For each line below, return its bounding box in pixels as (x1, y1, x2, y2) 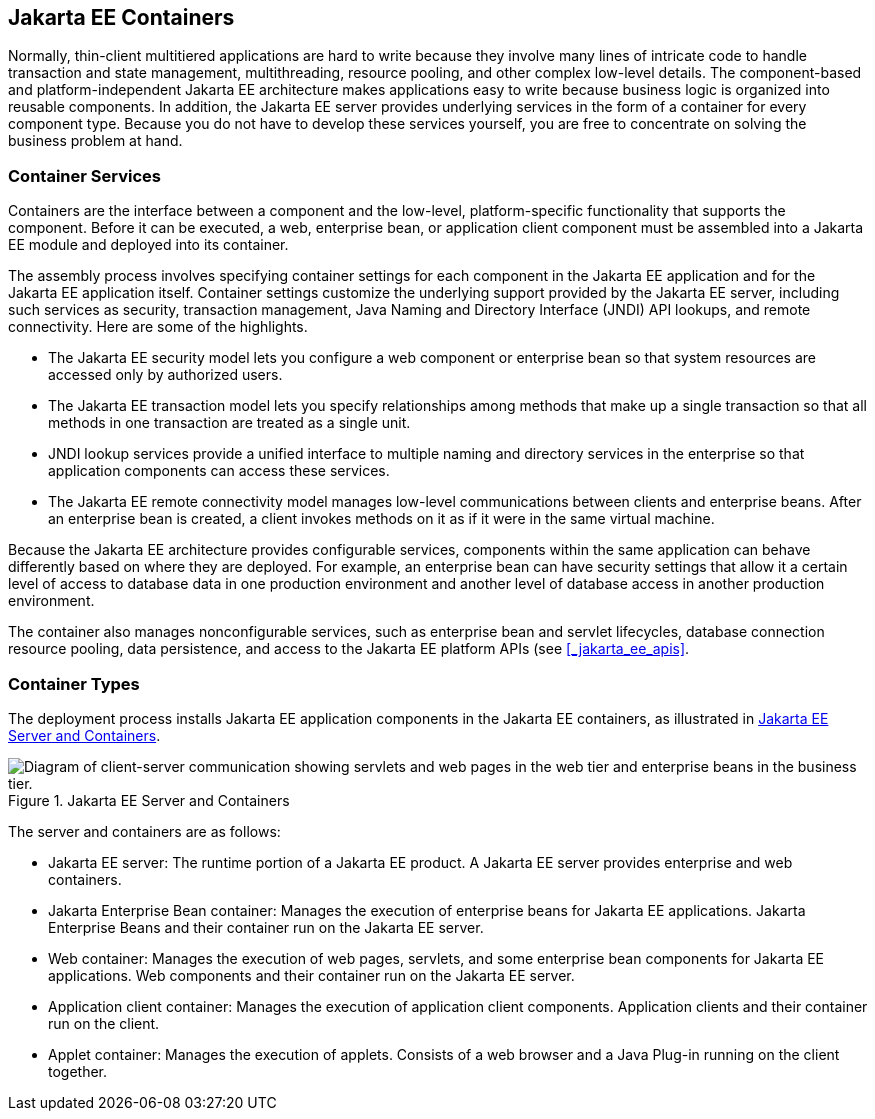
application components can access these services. (48, 462, 390, 480)
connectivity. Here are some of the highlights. (8, 318, 308, 336)
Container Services (8, 165, 161, 186)
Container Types (8, 673, 140, 694)
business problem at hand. (8, 132, 183, 150)
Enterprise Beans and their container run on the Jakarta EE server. (48, 918, 484, 936)
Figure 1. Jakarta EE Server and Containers (8, 791, 290, 809)
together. (48, 1062, 108, 1080)
